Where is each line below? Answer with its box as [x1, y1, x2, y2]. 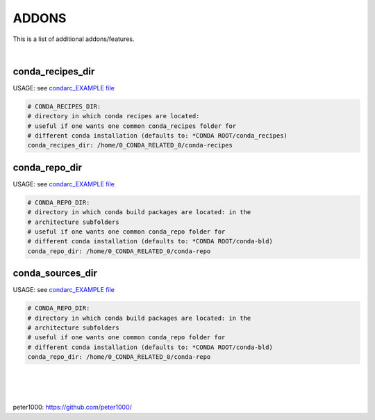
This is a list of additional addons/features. [12, 35, 135, 43]
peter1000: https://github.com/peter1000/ [12, 403, 132, 412]
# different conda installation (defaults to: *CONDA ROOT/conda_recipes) [27, 132, 288, 139]
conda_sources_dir [12, 268, 97, 280]
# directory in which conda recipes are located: [27, 112, 200, 120]
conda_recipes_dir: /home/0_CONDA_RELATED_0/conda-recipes [27, 141, 233, 150]
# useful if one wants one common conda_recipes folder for [27, 122, 237, 130]
